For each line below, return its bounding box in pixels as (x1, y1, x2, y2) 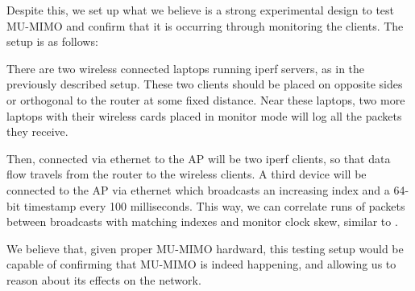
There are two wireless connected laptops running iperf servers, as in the (6, 59, 365, 76)
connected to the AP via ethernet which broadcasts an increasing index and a (6, 181, 390, 198)
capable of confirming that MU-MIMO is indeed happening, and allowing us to (6, 256, 396, 273)
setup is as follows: (6, 33, 98, 50)
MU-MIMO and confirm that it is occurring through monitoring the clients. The (6, 17, 404, 34)
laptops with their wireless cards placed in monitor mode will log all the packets (6, 107, 402, 124)
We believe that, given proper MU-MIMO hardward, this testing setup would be (6, 240, 404, 256)
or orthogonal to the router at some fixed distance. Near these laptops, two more (6, 91, 405, 108)
